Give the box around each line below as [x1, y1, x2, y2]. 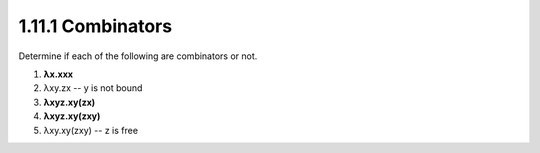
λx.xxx [43, 68, 74, 80]
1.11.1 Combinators [18, 15, 173, 37]
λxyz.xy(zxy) [43, 110, 101, 122]
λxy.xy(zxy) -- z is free [43, 124, 139, 136]
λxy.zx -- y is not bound [43, 82, 143, 94]
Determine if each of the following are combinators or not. [18, 50, 258, 62]
